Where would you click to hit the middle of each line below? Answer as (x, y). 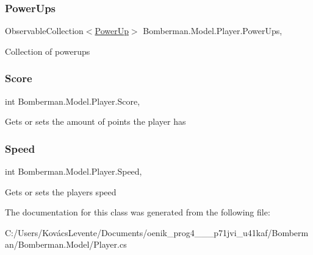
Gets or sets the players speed (61, 191)
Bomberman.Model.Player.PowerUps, (213, 31)
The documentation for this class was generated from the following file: (138, 212)
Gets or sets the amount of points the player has (95, 121)
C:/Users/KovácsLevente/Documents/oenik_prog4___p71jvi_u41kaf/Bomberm (157, 232)
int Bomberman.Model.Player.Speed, (74, 171)
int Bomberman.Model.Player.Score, (73, 101)
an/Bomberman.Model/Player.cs (66, 244)
